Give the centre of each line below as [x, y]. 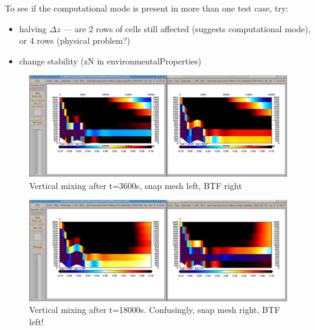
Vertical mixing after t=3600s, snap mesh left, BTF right [136, 185]
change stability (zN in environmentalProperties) [110, 60]
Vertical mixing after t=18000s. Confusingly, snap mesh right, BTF [155, 310]
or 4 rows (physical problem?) [75, 40]
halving [33, 28]
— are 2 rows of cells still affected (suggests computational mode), [187, 28]
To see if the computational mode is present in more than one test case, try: [147, 8]
